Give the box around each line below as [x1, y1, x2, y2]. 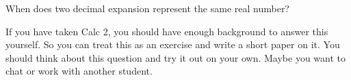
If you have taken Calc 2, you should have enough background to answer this [5, 24, 328, 38]
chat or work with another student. [5, 64, 153, 78]
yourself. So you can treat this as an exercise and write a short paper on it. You [5, 37, 340, 52]
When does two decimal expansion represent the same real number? [5, 1, 289, 15]
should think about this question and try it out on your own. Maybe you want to [5, 50, 346, 64]
